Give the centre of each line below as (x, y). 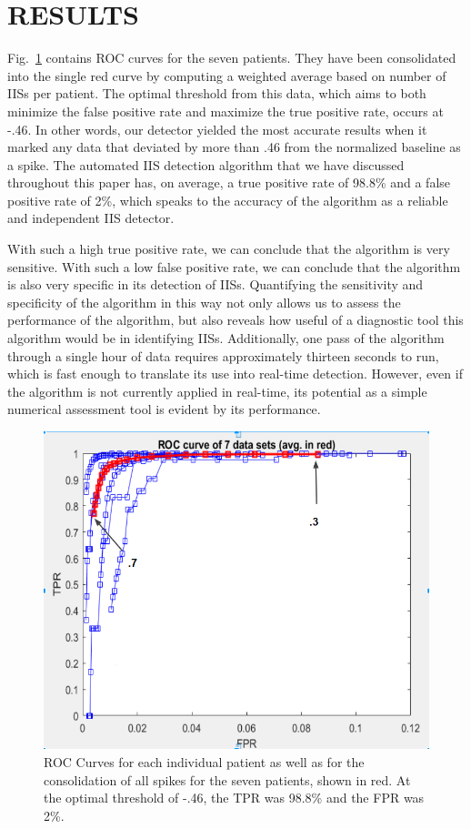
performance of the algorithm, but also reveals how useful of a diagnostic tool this (235, 320)
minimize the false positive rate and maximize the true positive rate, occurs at (225, 111)
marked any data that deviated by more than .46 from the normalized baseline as (234, 147)
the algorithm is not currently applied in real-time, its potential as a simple (217, 391)
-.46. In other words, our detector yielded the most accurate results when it (217, 129)
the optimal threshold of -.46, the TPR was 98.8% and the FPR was (234, 798)
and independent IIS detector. (91, 218)
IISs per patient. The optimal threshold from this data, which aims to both (217, 93)
